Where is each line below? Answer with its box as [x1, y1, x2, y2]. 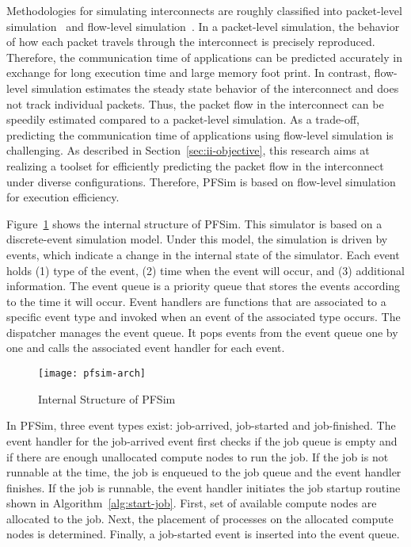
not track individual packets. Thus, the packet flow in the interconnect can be [6, 95, 384, 112]
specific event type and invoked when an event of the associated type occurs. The [6, 308, 401, 325]
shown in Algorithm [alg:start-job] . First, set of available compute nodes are [6, 495, 377, 511]
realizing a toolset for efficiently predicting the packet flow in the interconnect [6, 157, 384, 174]
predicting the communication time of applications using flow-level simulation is [6, 126, 394, 143]
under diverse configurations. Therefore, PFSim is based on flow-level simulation [6, 173, 396, 189]
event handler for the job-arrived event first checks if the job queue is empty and [6, 432, 398, 449]
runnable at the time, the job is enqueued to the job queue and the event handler [6, 464, 401, 480]
